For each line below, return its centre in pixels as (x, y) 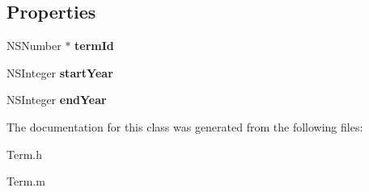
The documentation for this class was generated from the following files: (185, 126)
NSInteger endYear (57, 100)
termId (94, 46)
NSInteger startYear (60, 72)
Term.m (26, 181)
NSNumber (34, 46)
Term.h (24, 154)
